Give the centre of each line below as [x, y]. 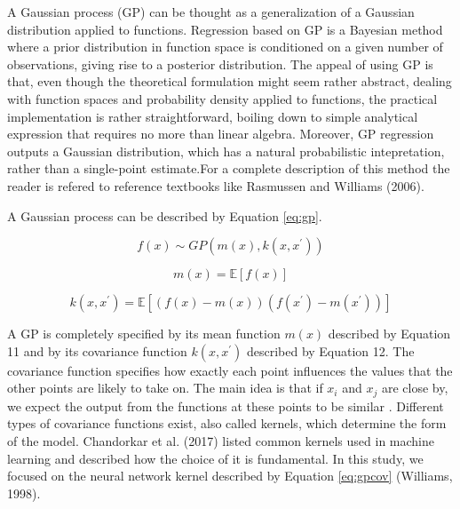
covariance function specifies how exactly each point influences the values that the [230, 370]
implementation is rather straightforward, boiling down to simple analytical [213, 116]
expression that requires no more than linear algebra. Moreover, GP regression [221, 134]
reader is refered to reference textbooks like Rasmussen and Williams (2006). [216, 185]
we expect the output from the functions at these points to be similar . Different [226, 406]
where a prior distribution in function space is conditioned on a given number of [225, 47]
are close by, [415, 388]
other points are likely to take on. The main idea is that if [165, 388]
